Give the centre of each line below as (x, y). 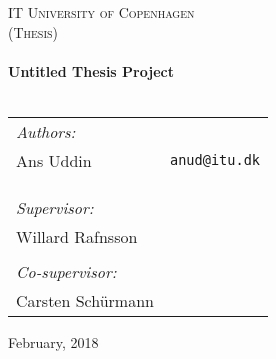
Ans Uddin (54, 160)
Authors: (46, 131)
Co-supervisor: (66, 271)
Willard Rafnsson (77, 236)
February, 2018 (53, 341)
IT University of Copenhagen (101, 12)
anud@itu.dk (214, 160)
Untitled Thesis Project (91, 70)
